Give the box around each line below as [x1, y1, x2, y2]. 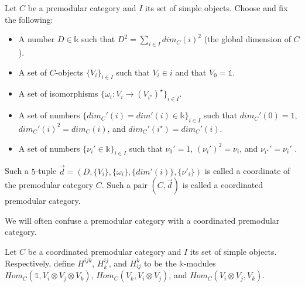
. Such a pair [101, 179, 148, 191]
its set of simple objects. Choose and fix [145, 2, 288, 13]
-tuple [35, 165, 57, 177]
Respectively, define [5, 257, 75, 269]
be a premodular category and [28, 2, 136, 13]
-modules [183, 257, 216, 269]
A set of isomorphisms [18, 87, 98, 100]
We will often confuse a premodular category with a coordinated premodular [5, 214, 280, 226]
